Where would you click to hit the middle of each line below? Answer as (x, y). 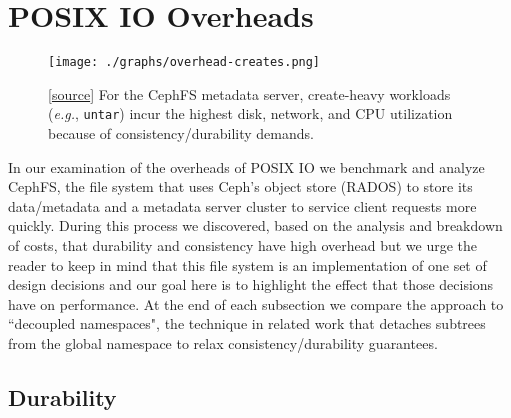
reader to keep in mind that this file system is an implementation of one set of (247, 264)
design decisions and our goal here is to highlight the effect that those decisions (251, 284)
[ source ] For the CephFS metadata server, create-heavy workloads (249, 93)
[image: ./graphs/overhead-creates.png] (184, 62)
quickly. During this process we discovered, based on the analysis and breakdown (255, 225)
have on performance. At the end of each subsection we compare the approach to (256, 303)
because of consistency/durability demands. (181, 133)
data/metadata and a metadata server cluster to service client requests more (242, 205)
